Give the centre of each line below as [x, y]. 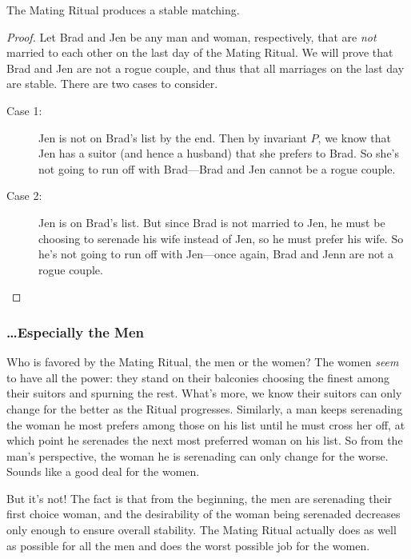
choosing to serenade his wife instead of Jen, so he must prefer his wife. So [221, 238]
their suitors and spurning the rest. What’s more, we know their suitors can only [204, 393]
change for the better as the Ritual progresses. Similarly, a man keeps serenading [205, 408]
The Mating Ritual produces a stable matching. [123, 10]
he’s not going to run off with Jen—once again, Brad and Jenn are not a [216, 254]
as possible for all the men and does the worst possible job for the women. [188, 545]
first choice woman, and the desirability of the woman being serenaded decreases [204, 514]
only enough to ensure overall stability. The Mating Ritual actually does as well [202, 530]
